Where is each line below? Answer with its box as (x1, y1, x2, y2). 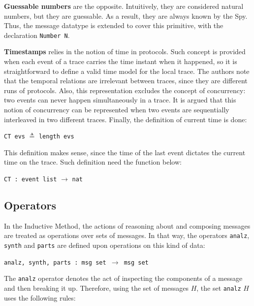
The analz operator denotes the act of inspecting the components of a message (4, 273, 243, 283)
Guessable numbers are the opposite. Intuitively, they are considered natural (4, 1, 244, 11)
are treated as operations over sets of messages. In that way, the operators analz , (4, 230, 250, 240)
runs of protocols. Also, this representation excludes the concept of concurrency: (4, 85, 246, 95)
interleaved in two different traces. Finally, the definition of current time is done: (4, 114, 247, 124)
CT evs (4, 133, 25, 140)
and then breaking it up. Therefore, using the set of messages (4, 283, 189, 293)
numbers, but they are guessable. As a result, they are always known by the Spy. (4, 10, 248, 21)
